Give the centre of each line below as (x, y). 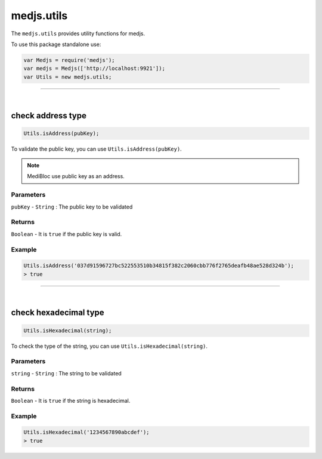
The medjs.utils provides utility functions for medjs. (78, 33)
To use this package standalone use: (56, 44)
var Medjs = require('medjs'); (69, 60)
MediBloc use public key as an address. (76, 176)
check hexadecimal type (58, 313)
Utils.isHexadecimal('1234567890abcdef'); (86, 432)
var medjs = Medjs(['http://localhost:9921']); (94, 68)
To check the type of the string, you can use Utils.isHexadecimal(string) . (109, 346)
